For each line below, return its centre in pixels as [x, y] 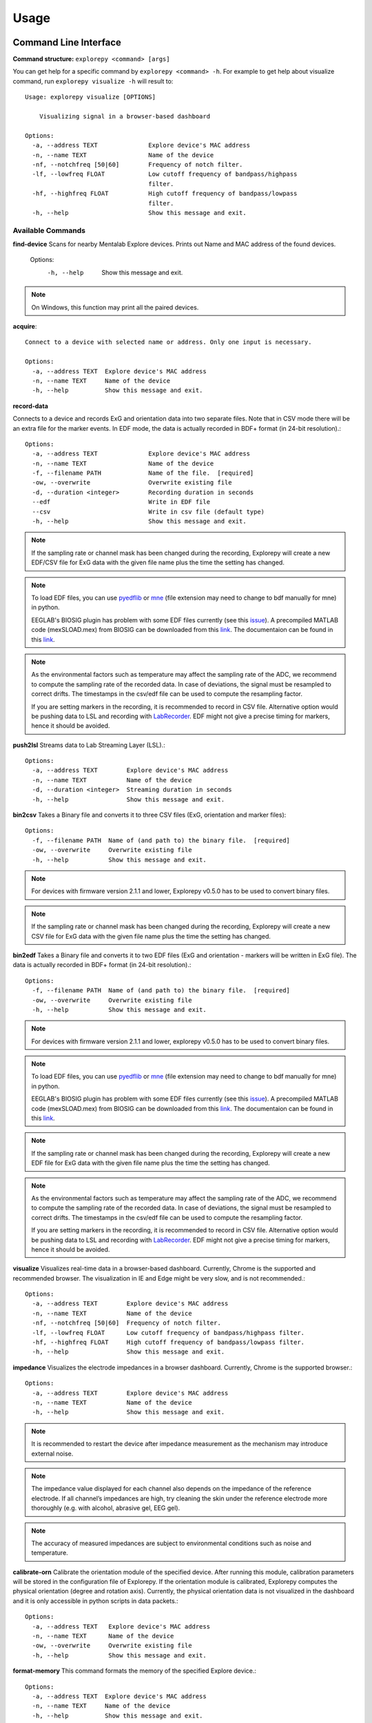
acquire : [25, 327]
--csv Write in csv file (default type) [148, 511]
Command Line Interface [67, 42]
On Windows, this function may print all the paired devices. [115, 307]
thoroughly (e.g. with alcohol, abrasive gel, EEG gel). [106, 1508]
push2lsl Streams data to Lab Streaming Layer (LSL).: [89, 745]
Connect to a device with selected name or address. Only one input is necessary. [168, 342]
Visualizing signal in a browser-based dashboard [124, 116]
